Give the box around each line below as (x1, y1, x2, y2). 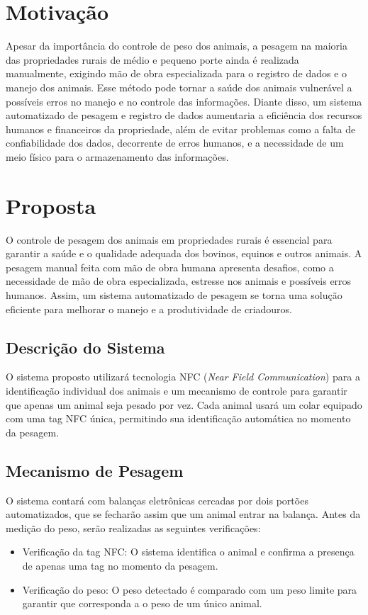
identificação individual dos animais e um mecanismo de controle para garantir (6, 383, 347, 397)
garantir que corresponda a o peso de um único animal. (22, 596, 262, 611)
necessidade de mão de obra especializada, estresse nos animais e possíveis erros (6, 273, 352, 288)
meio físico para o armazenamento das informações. (6, 149, 229, 164)
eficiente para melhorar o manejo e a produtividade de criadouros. (6, 301, 292, 316)
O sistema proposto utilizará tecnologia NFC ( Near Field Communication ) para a (6, 369, 360, 384)
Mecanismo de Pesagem (6, 459, 184, 481)
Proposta (6, 191, 96, 220)
